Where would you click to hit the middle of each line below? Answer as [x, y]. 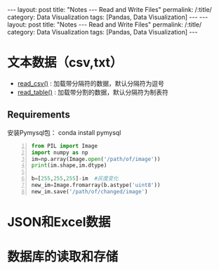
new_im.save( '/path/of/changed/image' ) [89, 191]
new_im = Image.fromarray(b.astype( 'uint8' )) [96, 185]
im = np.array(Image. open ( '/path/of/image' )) [96, 159]
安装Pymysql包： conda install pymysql [64, 132]
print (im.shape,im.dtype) [69, 166]
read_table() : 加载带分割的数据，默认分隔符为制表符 [93, 92]
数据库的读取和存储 [63, 257]
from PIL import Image [65, 146]
